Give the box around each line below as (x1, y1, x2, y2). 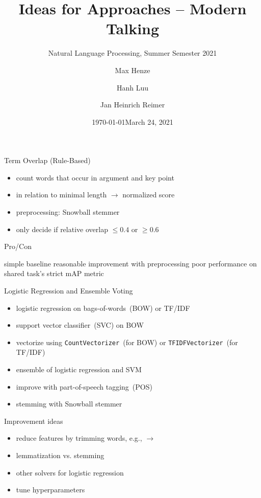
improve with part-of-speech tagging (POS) (16, 381, 152, 392)
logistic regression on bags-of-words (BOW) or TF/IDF (16, 302, 190, 313)
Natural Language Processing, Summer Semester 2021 (48, 48, 217, 58)
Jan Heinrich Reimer (100, 99, 165, 110)
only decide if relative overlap (16, 223, 108, 234)
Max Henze (115, 64, 150, 75)
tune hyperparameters (16, 484, 85, 495)
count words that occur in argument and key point (16, 172, 174, 183)
